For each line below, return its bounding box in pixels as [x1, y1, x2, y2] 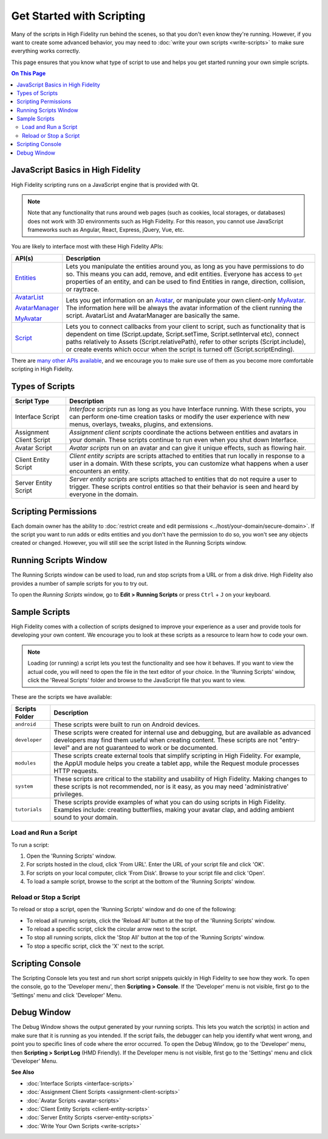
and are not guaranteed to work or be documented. [71, 743, 218, 752]
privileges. [53, 790, 84, 798]
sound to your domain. [53, 813, 118, 821]
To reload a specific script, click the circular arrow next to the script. [26, 925, 197, 933]
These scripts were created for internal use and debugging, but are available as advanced [53, 728, 311, 737]
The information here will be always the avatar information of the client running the [66, 303, 302, 312]
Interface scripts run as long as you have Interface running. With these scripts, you [69, 405, 306, 413]
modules [15, 760, 36, 766]
